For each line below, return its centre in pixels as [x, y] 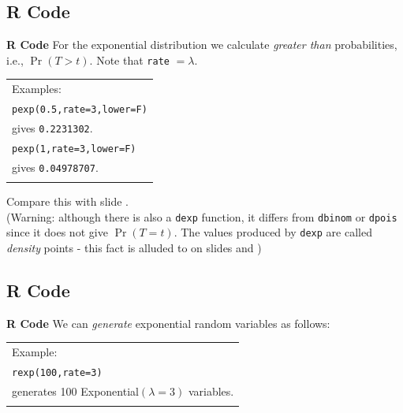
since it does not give [57, 232]
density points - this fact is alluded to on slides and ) [134, 248]
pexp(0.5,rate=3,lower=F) [80, 110]
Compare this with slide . [67, 201]
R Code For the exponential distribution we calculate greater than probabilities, [202, 45]
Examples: [37, 89]
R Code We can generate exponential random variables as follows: [168, 323]
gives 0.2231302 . [52, 127]
